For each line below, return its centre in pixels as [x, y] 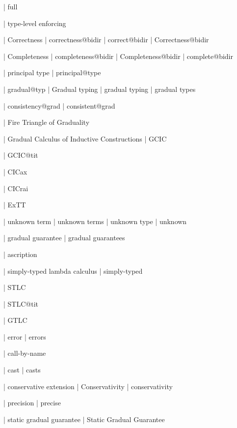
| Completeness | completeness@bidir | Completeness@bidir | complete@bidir [118, 56]
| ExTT [15, 205]
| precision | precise [32, 403]
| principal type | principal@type [52, 72]
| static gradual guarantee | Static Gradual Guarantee [84, 419]
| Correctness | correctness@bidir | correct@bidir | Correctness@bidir [106, 40]
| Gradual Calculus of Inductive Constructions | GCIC [85, 138]
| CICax [15, 171]
